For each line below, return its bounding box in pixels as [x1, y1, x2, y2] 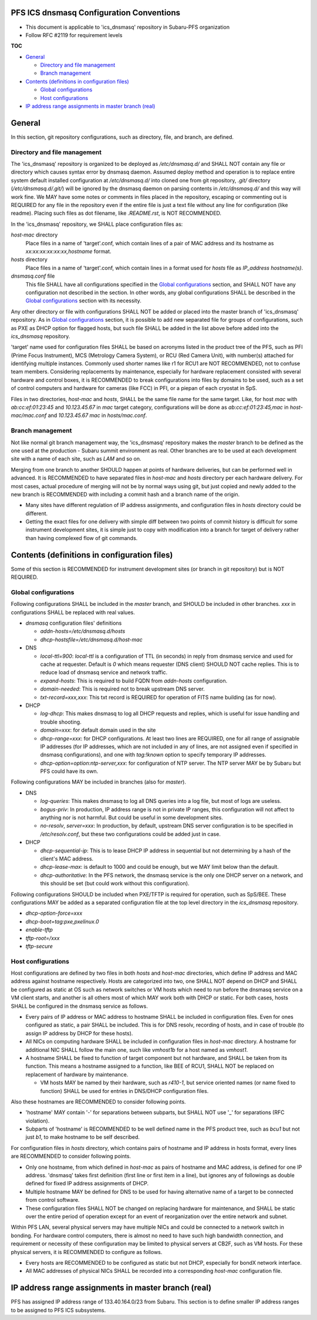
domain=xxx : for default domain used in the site [40, 726, 156, 734]
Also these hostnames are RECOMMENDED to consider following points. [11, 1098, 186, 1105]
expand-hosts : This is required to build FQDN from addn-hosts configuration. [40, 677, 228, 684]
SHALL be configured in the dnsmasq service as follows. [11, 1002, 148, 1009]
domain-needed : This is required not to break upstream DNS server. [40, 685, 205, 692]
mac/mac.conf [11, 412, 47, 419]
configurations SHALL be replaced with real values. [11, 609, 135, 616]
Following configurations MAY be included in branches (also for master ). [11, 778, 186, 785]
